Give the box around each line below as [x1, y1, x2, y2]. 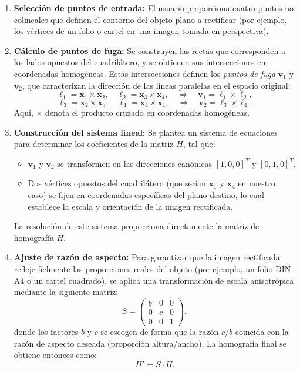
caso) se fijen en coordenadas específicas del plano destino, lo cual [28, 189, 264, 201]
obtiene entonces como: [14, 348, 97, 361]
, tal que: [183, 138, 215, 150]
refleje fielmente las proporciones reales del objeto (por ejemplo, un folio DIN [14, 263, 291, 274]
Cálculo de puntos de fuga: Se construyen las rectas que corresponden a [14, 44, 285, 56]
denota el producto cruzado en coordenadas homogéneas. [45, 106, 250, 119]
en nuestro [238, 177, 275, 189]
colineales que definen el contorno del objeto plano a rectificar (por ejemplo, [14, 13, 287, 25]
